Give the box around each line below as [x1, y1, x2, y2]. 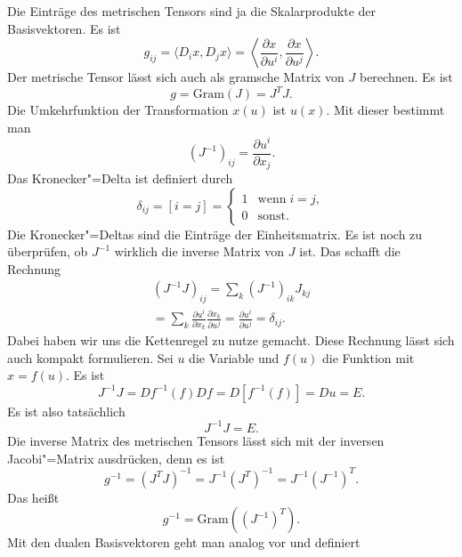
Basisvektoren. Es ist [7, 19, 121, 37]
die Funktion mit [321, 348, 415, 367]
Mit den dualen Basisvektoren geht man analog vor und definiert [7, 533, 361, 552]
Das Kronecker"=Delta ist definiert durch [7, 169, 233, 188]
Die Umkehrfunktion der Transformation [7, 101, 229, 119]
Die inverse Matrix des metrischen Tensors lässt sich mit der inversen [7, 431, 385, 449]
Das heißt [7, 488, 60, 506]
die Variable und [189, 348, 280, 367]
